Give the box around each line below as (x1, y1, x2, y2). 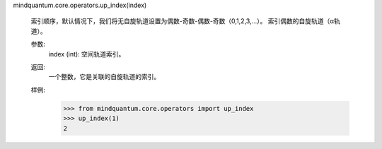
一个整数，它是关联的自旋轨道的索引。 (48, 73, 161, 81)
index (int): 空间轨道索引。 (48, 49, 125, 58)
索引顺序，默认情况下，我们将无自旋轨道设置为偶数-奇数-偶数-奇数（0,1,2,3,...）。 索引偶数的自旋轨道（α (30, 17, 335, 25)
